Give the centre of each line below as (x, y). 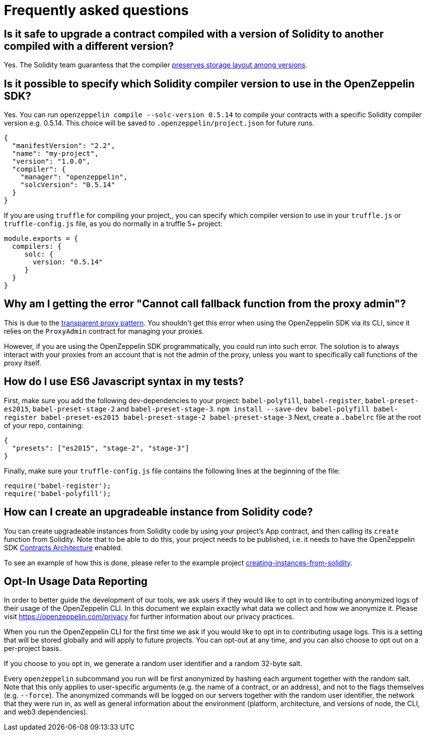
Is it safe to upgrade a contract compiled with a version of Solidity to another (194, 34)
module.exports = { (41, 239)
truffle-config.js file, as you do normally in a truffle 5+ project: (113, 224)
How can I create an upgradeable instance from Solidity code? (159, 512)
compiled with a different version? (89, 46)
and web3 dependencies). (46, 712)
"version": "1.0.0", (51, 162)
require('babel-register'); (58, 486)
